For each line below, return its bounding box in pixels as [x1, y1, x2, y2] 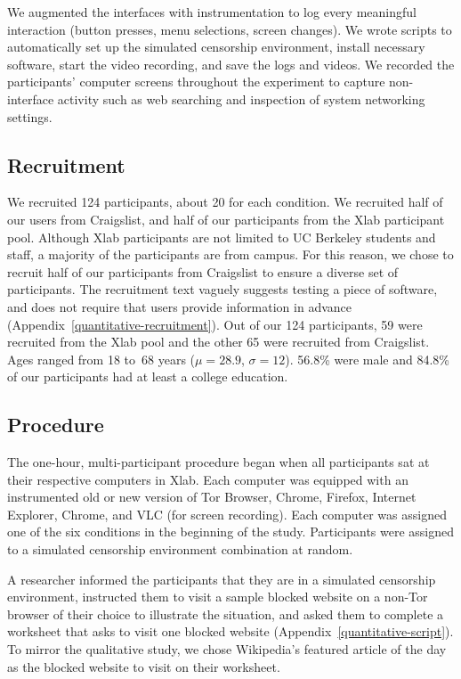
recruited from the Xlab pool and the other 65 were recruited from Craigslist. [7, 332, 430, 351]
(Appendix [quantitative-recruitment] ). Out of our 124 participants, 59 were [7, 315, 423, 333]
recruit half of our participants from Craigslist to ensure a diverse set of [7, 262, 399, 281]
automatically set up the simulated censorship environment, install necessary [7, 37, 425, 56]
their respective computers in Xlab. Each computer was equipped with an [7, 470, 408, 488]
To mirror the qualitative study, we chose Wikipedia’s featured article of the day [7, 640, 447, 659]
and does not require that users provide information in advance [7, 297, 352, 315]
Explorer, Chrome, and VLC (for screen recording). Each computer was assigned [7, 504, 447, 523]
